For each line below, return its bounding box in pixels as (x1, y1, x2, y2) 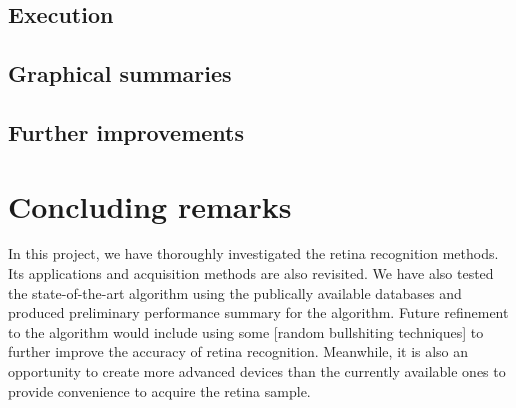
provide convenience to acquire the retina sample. (8, 380, 311, 401)
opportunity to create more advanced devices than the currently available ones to (8, 361, 506, 382)
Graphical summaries (8, 58, 232, 89)
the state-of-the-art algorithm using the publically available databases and (8, 282, 462, 303)
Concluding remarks (8, 185, 292, 226)
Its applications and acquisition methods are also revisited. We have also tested (8, 263, 494, 284)
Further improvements (8, 116, 245, 147)
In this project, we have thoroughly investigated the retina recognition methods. (8, 243, 499, 264)
